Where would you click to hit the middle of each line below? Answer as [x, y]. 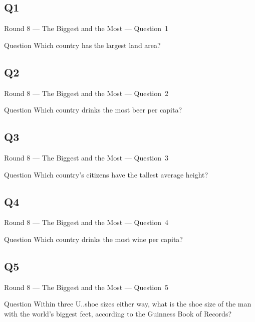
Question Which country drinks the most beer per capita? [93, 110]
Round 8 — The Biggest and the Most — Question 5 [86, 287]
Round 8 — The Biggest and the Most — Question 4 [86, 222]
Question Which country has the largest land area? [82, 45]
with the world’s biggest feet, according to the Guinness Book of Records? [118, 313]
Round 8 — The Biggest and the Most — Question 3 [86, 157]
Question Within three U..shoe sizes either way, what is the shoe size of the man [128, 304]
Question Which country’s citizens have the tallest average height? [106, 174]
